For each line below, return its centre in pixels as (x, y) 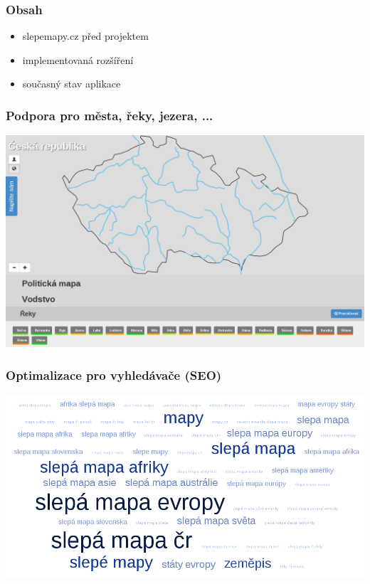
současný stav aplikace (72, 84)
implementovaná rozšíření (78, 59)
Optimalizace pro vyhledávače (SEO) (114, 375)
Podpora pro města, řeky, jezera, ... (110, 115)
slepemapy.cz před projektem (85, 36)
